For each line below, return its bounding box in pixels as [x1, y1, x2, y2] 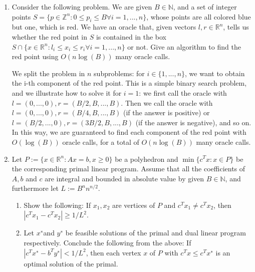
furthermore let [12, 183, 59, 193]
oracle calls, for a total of [62, 136, 139, 147]
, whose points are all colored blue [146, 11, 251, 22]
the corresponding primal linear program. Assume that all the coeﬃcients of [12, 163, 245, 174]
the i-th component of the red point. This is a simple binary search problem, [12, 78, 247, 88]
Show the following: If [24, 199, 91, 210]
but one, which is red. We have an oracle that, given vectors [12, 22, 196, 32]
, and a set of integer [173, 2, 237, 12]
